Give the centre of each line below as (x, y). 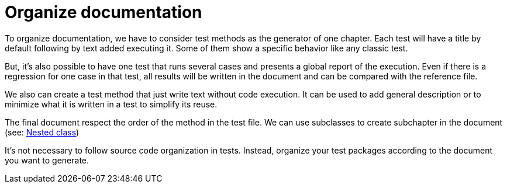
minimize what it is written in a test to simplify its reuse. (111, 104)
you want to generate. (47, 160)
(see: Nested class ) (42, 132)
